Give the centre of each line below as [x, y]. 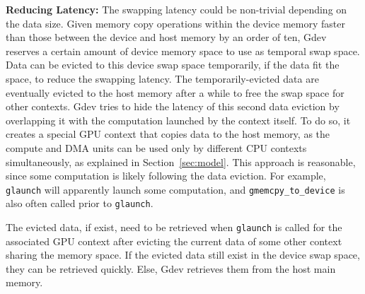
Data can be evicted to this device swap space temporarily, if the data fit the [173, 65]
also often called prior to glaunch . [80, 203]
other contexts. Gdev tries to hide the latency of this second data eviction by [173, 106]
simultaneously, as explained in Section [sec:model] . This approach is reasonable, [181, 161]
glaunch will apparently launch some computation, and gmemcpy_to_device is [175, 189]
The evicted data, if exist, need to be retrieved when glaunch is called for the [174, 227]
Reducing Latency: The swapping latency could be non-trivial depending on [176, 9]
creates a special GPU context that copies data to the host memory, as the [168, 134]
